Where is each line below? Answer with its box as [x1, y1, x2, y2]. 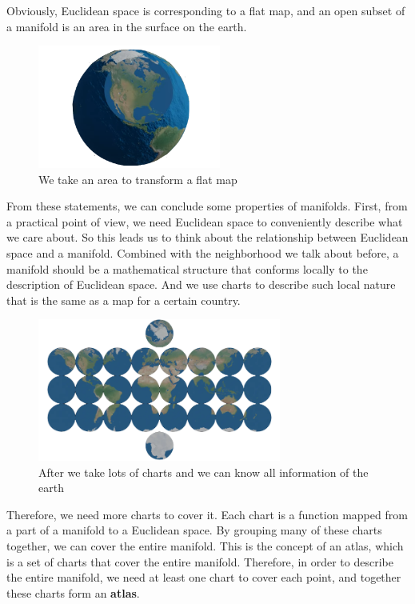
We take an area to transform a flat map [38, 170, 237, 187]
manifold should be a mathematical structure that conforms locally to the [6, 260, 368, 277]
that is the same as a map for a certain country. [6, 291, 241, 308]
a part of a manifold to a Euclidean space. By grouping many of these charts [6, 522, 382, 538]
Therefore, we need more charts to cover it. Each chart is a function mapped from [6, 506, 408, 522]
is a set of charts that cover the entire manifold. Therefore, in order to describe [6, 553, 393, 570]
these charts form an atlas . [6, 584, 140, 601]
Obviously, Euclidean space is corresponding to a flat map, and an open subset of [6, 2, 405, 18]
